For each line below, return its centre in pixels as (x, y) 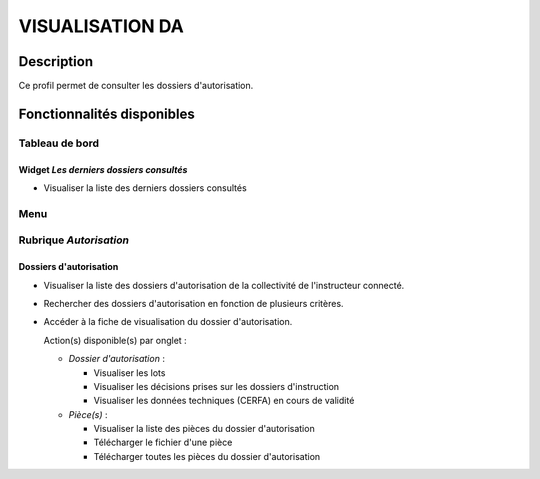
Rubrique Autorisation (74, 240)
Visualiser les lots (129, 372)
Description (56, 61)
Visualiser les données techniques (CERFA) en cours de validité (224, 401)
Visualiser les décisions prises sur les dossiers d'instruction (216, 386)
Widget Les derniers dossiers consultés (103, 169)
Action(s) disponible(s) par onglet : (115, 340)
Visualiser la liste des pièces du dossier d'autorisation (204, 429)
